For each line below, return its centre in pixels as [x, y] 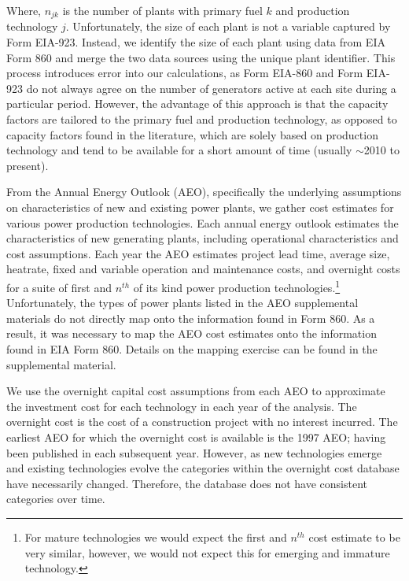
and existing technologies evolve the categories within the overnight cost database [203, 468]
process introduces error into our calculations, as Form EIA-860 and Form [185, 73]
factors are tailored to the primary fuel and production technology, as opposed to [202, 119]
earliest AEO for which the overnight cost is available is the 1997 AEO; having [196, 437]
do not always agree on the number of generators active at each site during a [211, 88]
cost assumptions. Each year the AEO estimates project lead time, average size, [198, 253]
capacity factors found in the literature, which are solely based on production [192, 134]
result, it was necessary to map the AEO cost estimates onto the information [192, 333]
